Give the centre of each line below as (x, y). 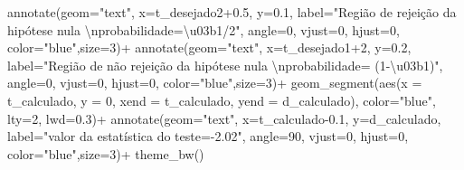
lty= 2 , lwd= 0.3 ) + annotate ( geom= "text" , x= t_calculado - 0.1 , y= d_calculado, (224, 118)
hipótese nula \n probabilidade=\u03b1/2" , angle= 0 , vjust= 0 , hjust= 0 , (204, 29)
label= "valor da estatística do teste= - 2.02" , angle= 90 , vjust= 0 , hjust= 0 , (208, 136)
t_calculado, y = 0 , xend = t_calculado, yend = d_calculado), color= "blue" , (222, 100)
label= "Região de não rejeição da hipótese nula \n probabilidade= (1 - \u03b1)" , (225, 65)
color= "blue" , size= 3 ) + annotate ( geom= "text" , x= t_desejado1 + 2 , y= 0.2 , (209, 47)
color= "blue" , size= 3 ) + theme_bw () (106, 153)
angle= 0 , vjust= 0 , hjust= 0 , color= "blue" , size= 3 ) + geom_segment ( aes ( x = (215, 83)
